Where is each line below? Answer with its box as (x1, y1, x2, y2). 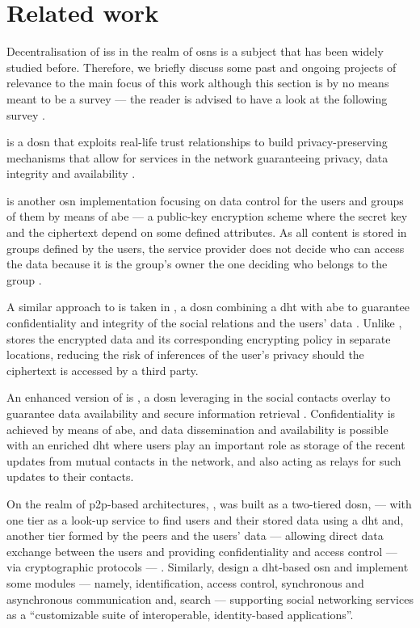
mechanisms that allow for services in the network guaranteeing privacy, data (6, 149, 388, 166)
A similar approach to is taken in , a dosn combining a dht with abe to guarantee (6, 298, 409, 315)
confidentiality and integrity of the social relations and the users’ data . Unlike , (6, 314, 402, 331)
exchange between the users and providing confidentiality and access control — (6, 542, 397, 559)
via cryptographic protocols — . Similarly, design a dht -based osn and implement (6, 558, 409, 575)
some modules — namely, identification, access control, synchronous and (6, 574, 364, 591)
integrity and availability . (6, 165, 136, 182)
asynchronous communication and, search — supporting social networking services (6, 590, 414, 607)
